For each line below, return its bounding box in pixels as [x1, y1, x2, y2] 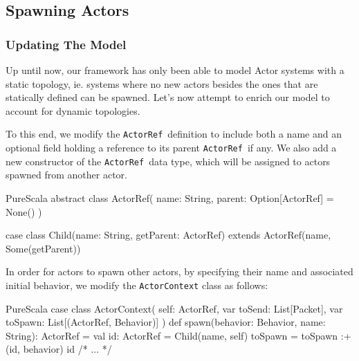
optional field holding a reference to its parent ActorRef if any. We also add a [6, 140, 337, 155]
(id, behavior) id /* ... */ [6, 342, 112, 356]
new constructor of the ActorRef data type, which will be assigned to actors [6, 154, 331, 168]
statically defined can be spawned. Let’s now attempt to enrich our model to [6, 90, 330, 104]
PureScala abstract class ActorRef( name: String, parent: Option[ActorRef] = [6, 190, 334, 205]
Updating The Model [6, 35, 127, 53]
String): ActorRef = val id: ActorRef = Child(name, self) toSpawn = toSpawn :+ [6, 328, 351, 342]
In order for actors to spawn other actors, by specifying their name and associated [6, 264, 353, 279]
